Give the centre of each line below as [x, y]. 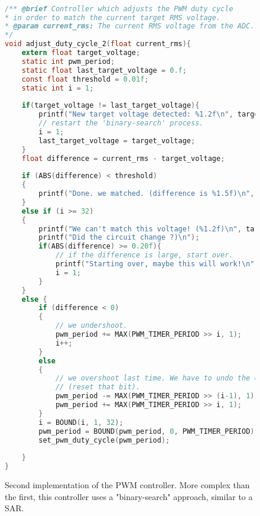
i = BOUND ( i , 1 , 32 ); [81, 422]
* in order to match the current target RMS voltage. [113, 17]
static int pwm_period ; [68, 61]
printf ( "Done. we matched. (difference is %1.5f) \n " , [147, 194]
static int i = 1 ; [58, 88]
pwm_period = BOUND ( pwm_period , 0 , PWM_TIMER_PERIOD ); [149, 431]
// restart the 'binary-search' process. [121, 123]
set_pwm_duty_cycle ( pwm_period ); [104, 440]
